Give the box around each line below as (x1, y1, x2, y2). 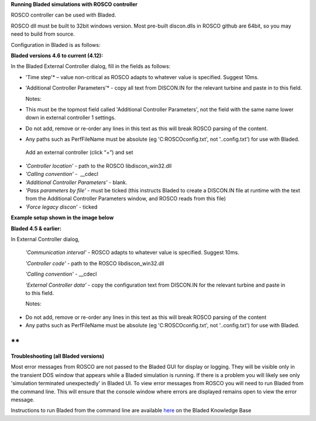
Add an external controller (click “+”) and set (25, 149, 133, 156)
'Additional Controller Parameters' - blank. (25, 179, 128, 186)
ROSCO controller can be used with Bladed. (11, 12, 116, 19)
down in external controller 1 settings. (25, 114, 116, 121)
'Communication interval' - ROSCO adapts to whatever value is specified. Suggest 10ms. (25, 249, 239, 256)
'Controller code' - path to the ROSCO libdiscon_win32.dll (25, 260, 164, 267)
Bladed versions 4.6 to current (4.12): (11, 52, 104, 59)
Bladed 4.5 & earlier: (11, 225, 61, 232)
